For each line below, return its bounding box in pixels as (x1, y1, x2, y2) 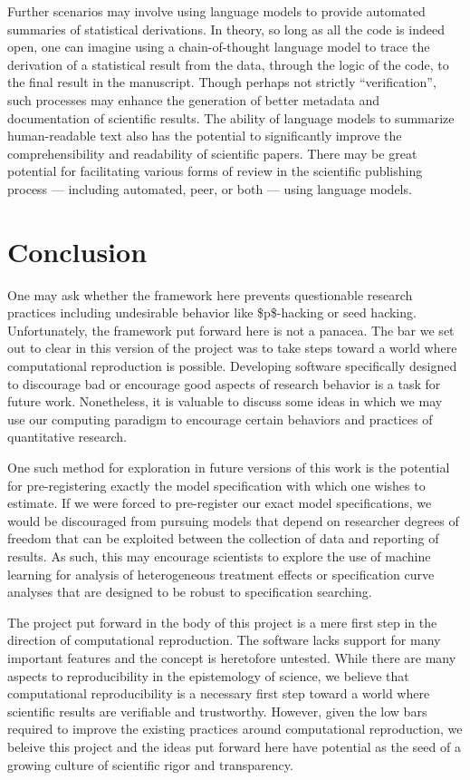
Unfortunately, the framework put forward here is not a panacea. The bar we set (7, 320, 455, 339)
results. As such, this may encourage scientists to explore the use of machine (7, 546, 431, 565)
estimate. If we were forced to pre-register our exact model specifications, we (7, 493, 432, 512)
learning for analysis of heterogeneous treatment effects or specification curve (7, 564, 435, 583)
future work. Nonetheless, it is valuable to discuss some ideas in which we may (7, 392, 443, 411)
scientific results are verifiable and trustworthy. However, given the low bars (7, 701, 427, 720)
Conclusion (7, 232, 148, 269)
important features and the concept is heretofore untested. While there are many (7, 648, 456, 667)
